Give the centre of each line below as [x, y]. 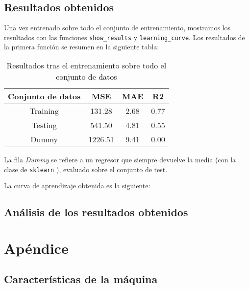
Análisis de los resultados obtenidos [96, 212]
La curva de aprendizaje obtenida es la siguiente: [77, 186]
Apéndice [36, 248]
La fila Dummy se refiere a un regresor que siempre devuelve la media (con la [120, 160]
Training [44, 111]
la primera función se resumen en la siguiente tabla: [82, 47]
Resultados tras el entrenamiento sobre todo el [87, 66]
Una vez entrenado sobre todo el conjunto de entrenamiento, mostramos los [117, 28]
